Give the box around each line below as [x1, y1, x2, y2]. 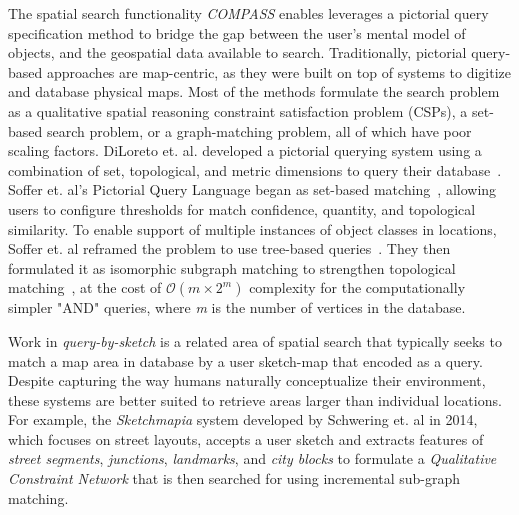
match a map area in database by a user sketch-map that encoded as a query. [8, 350, 483, 371]
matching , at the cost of [8, 277, 162, 298]
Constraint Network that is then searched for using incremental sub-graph [8, 468, 461, 489]
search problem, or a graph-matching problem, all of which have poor [46, 120, 472, 141]
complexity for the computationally [249, 277, 466, 298]
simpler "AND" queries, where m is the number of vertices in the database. [8, 297, 466, 318]
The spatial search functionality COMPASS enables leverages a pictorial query [8, 3, 489, 23]
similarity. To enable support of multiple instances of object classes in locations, [8, 218, 497, 239]
